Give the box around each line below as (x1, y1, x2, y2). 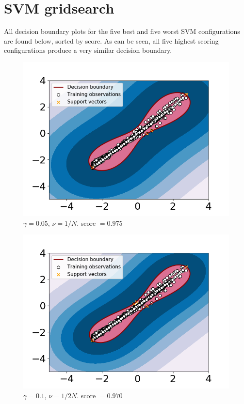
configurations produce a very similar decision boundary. (4, 45, 172, 55)
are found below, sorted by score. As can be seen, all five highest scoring (4, 35, 219, 46)
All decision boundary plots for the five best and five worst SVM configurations (4, 26, 240, 36)
